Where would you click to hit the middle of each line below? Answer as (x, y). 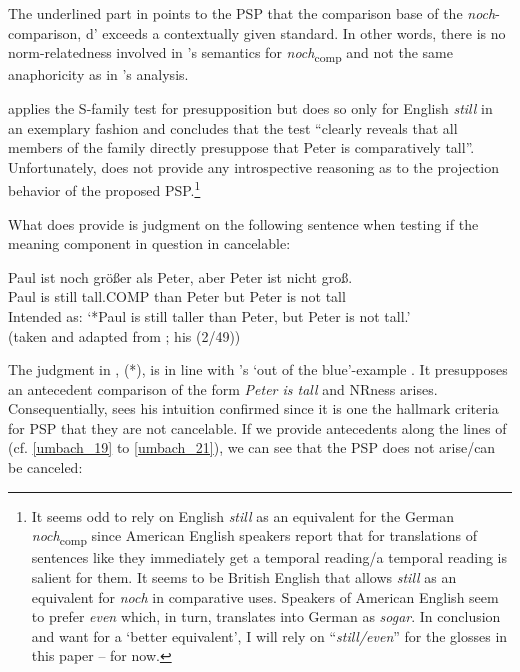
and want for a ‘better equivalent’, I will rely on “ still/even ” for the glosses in (269, 635)
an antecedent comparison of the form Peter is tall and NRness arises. (223, 388)
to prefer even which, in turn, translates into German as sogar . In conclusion (266, 616)
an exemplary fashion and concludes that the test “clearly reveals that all (233, 127)
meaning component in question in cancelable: (149, 243)
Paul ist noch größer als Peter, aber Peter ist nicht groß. (180, 276)
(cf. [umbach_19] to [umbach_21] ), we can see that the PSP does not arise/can (252, 447)
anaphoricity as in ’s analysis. (98, 74)
